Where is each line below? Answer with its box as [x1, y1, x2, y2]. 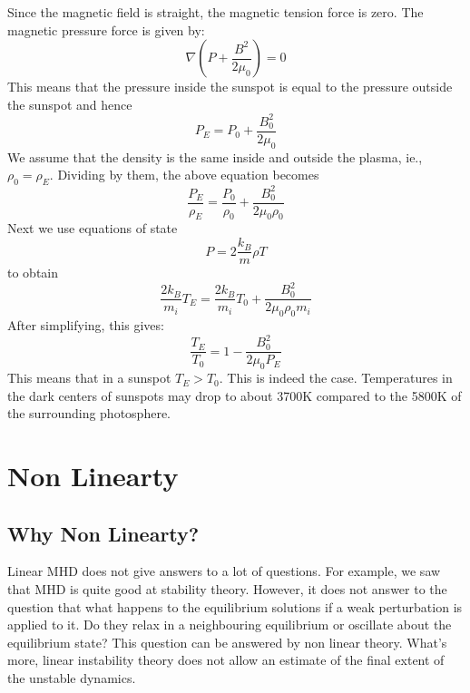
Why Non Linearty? [7, 519, 200, 547]
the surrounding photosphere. [7, 404, 171, 423]
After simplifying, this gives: [7, 316, 164, 335]
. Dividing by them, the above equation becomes [49, 165, 319, 184]
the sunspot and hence [7, 94, 132, 113]
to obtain [7, 263, 59, 282]
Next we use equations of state [7, 219, 178, 238]
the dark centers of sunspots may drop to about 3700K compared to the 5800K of [7, 386, 462, 405]
